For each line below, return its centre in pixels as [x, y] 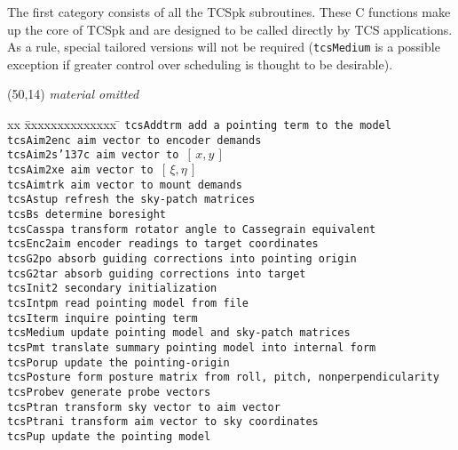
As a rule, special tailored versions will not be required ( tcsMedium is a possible [224, 47]
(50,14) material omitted [73, 94]
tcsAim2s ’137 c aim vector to [93, 155]
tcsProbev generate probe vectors [109, 392]
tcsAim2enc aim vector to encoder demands [134, 140]
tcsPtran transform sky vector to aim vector [144, 407]
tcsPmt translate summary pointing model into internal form [192, 347]
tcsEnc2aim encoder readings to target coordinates [163, 244]
